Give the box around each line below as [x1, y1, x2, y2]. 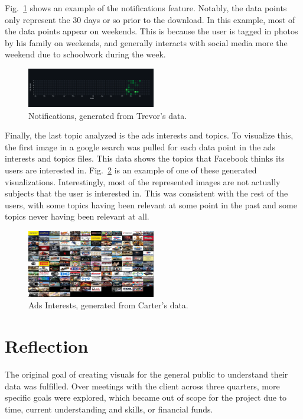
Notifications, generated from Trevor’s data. [28, 109, 187, 121]
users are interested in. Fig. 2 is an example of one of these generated [5, 163, 257, 176]
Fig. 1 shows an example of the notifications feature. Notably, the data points [5, 2, 287, 14]
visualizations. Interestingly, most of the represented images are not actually [5, 175, 281, 188]
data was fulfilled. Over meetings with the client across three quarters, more [5, 379, 280, 392]
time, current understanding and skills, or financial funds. [5, 402, 213, 415]
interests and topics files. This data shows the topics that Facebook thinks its [5, 152, 285, 165]
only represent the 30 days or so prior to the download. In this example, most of [5, 13, 295, 25]
